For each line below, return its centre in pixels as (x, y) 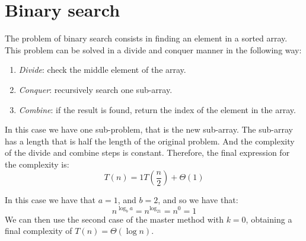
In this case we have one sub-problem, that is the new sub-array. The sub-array (149, 129)
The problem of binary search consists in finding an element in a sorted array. (146, 38)
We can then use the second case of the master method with (114, 219)
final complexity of (39, 231)
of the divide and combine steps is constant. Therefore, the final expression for (147, 152)
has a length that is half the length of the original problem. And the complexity (150, 141)
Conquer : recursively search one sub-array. (95, 89)
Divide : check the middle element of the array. (102, 70)
